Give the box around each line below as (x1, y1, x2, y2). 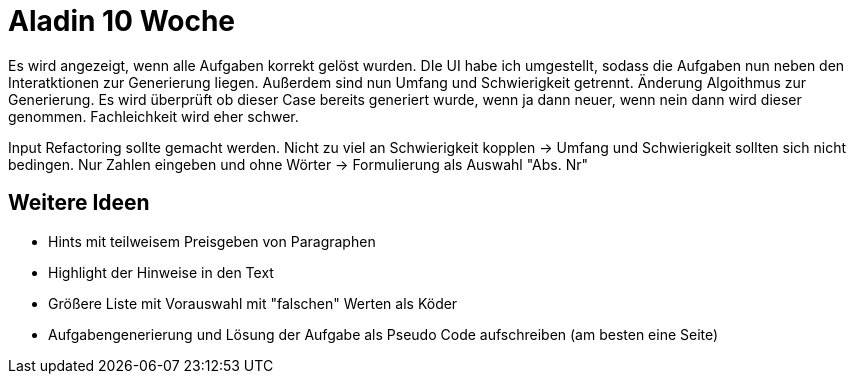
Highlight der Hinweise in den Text (48, 263, 274, 281)
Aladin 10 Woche (8, 4, 236, 38)
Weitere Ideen (8, 190, 150, 216)
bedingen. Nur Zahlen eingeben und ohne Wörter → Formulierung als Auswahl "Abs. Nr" (8, 155, 588, 173)
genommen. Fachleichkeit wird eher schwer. (8, 107, 299, 125)
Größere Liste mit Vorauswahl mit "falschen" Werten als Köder (48, 294, 458, 312)
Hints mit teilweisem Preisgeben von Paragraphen (48, 232, 376, 250)
